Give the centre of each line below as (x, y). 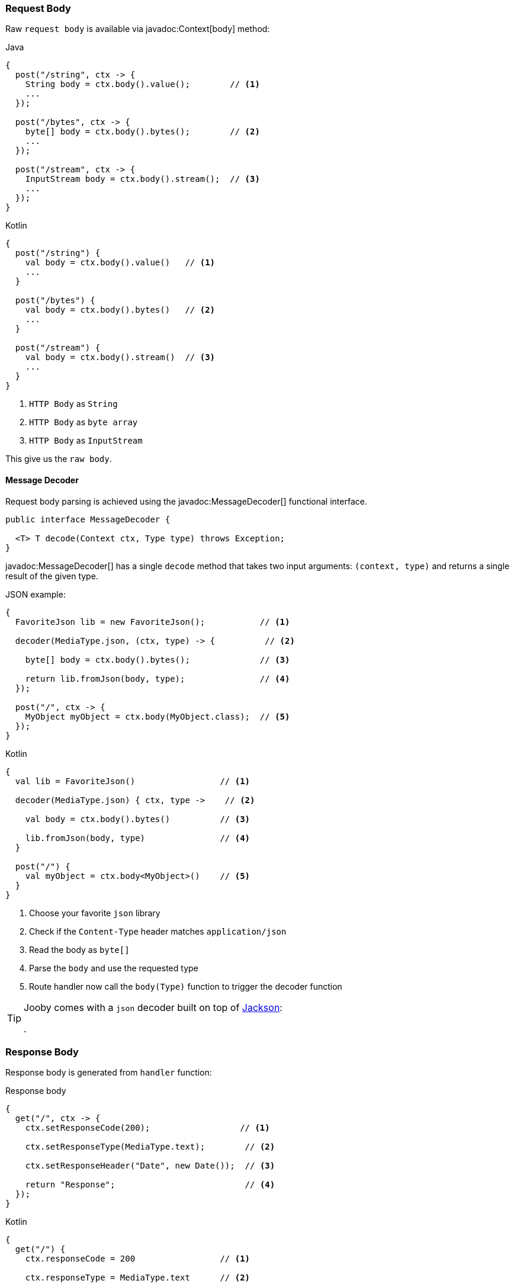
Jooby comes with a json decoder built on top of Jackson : (153, 1007)
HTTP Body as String (73, 404)
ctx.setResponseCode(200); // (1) (147, 1128)
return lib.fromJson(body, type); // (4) (158, 678)
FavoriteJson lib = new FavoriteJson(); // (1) (152, 622)
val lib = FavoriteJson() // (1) (133, 781)
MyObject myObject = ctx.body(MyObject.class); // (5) (158, 716)
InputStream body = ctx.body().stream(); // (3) (142, 179)
